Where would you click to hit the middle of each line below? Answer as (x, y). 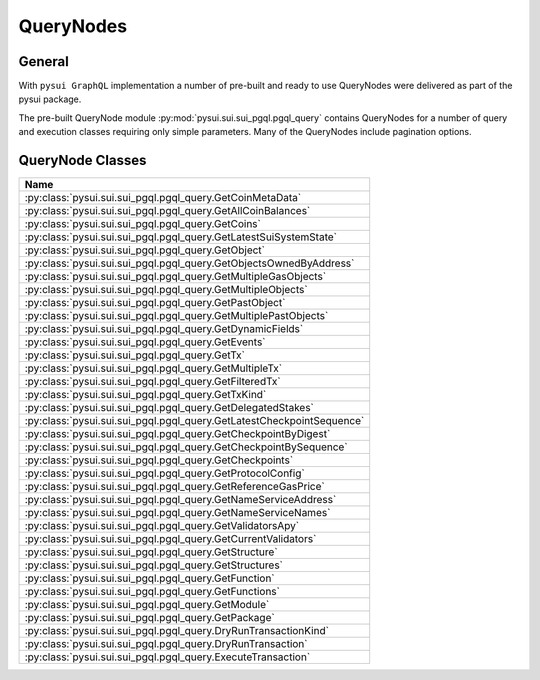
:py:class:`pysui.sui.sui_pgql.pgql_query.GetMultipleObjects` (166, 290)
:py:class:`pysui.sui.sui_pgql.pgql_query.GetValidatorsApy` (162, 526)
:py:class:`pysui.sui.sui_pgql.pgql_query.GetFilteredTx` (152, 382)
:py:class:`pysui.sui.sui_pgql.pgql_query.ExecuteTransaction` (167, 657)
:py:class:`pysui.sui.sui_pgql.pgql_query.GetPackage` (149, 618)
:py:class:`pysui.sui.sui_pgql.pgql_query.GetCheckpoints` (159, 460)
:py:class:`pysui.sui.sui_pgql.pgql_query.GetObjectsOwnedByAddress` (189, 263)
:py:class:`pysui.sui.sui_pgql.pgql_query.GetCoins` (143, 224)
